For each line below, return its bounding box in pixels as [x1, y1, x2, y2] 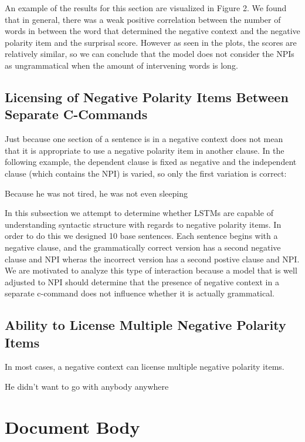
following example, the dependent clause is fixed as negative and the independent [5, 156, 297, 168]
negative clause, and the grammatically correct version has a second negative [5, 241, 281, 253]
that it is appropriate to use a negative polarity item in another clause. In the [5, 144, 284, 156]
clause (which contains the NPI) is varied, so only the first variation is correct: [5, 167, 287, 179]
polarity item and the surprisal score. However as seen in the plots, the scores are [5, 36, 297, 48]
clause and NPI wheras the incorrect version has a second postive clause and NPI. [5, 252, 300, 265]
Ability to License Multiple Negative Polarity [5, 316, 286, 334]
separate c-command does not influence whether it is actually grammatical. [5, 287, 274, 299]
